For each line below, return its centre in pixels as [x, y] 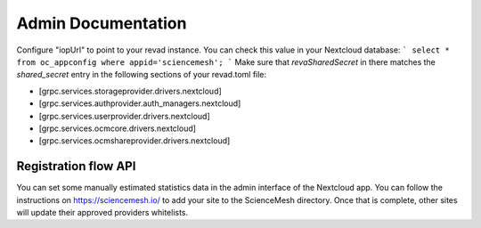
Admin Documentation [102, 23]
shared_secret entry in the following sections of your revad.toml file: [142, 75]
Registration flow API [76, 166]
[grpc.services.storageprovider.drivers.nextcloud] [130, 91]
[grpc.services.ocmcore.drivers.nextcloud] [117, 128]
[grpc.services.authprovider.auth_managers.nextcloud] [140, 103]
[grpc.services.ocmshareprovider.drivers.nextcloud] [135, 141]
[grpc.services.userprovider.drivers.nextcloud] [125, 116]
